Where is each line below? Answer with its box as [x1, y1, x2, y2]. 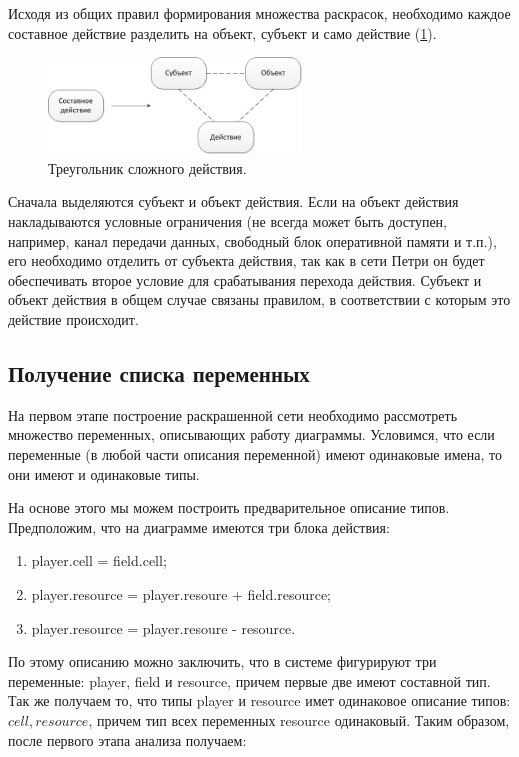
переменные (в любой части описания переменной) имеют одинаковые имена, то [8, 443, 502, 464]
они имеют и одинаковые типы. [8, 463, 200, 484]
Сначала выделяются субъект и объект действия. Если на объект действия [8, 191, 459, 212]
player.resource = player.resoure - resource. [31, 617, 296, 638]
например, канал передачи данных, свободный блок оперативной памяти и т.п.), [8, 230, 497, 251]
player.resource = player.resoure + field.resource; [31, 583, 332, 604]
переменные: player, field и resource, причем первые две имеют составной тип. [8, 670, 491, 691]
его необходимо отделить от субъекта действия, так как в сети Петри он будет [8, 250, 485, 271]
